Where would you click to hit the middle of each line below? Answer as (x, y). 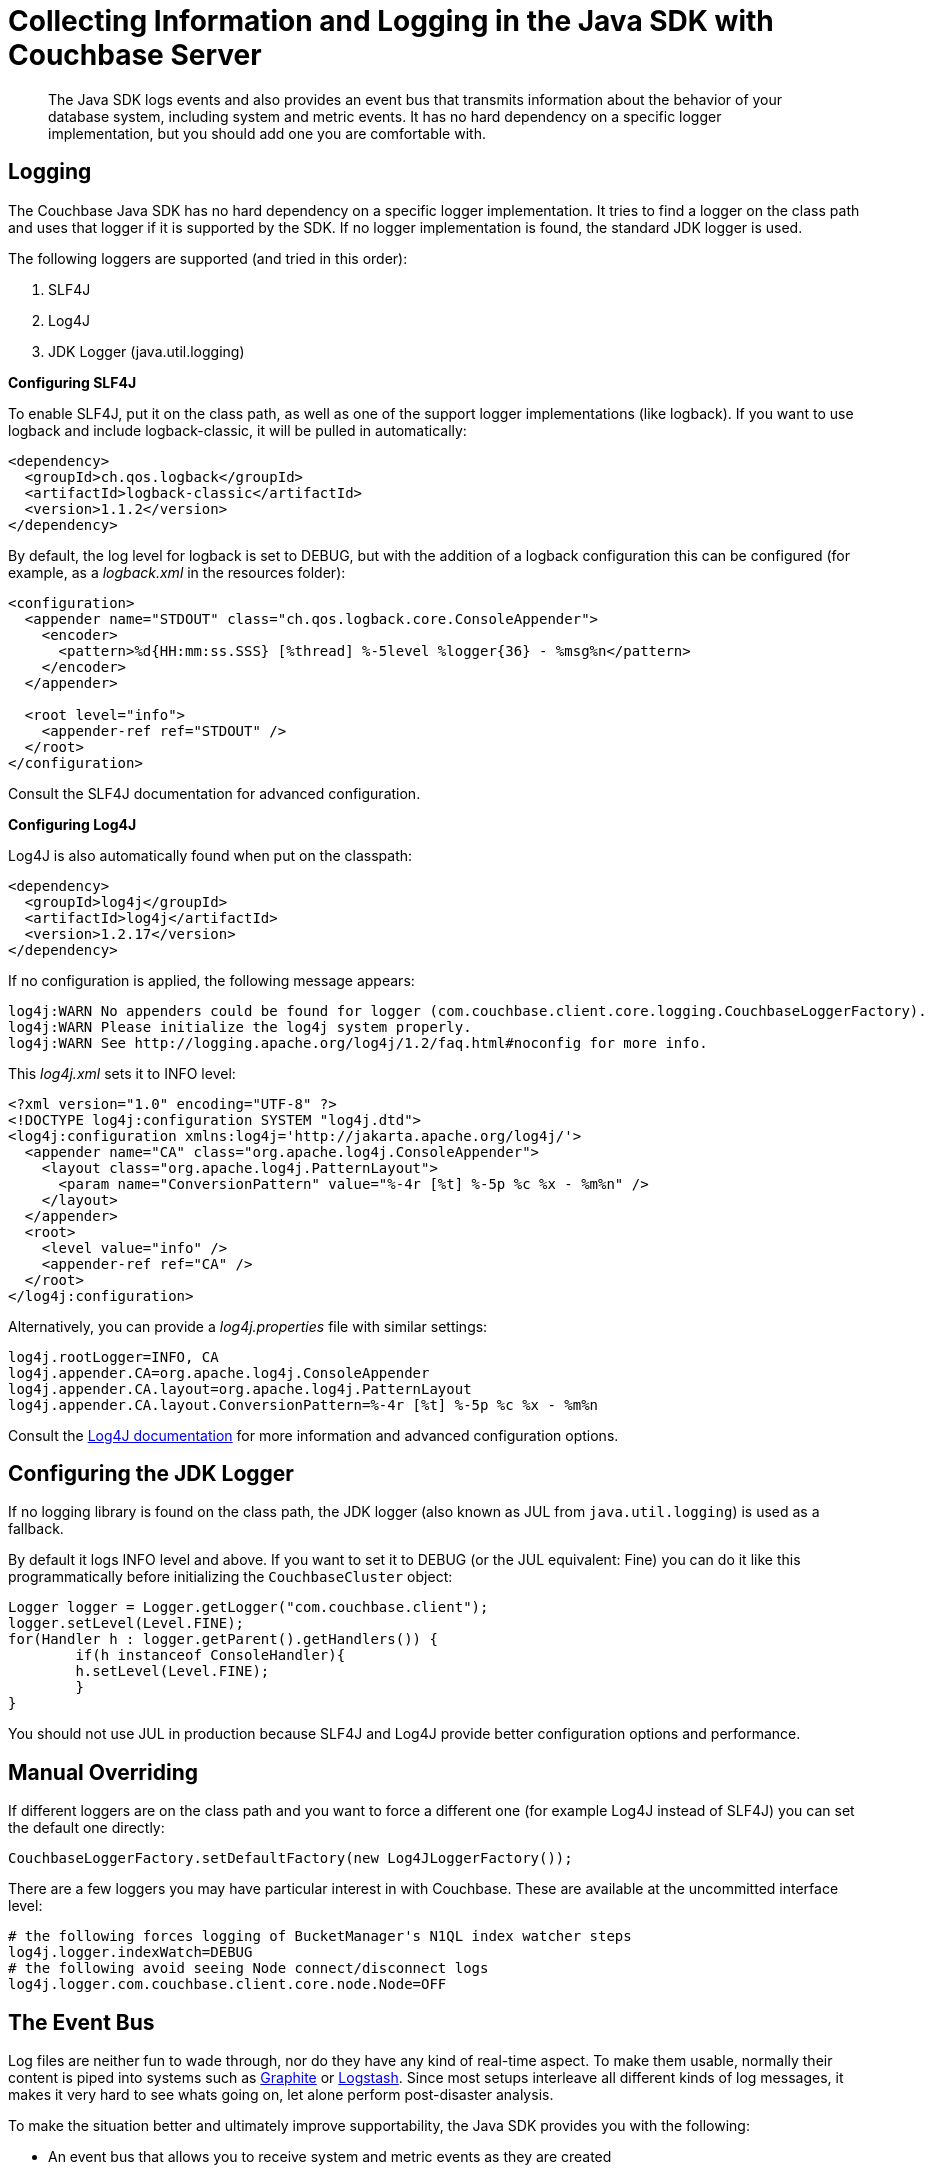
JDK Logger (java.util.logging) (146, 351)
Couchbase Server (135, 55)
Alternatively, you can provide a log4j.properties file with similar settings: (248, 1326)
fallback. (36, 1529)
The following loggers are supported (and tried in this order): (208, 258)
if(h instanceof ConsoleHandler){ (210, 1655)
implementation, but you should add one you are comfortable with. (267, 133)
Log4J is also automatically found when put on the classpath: (210, 855)
